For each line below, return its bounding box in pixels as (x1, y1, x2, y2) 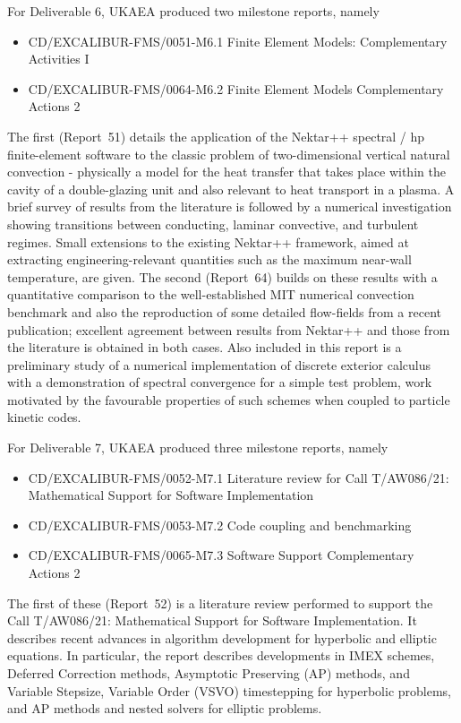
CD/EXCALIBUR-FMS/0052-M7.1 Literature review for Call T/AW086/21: (28, 468, 449, 486)
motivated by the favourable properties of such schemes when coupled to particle (7, 390, 450, 409)
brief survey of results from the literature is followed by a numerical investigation (7, 197, 452, 216)
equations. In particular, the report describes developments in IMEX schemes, (7, 646, 435, 665)
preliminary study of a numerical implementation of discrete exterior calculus (7, 355, 431, 374)
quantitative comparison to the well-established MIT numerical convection (7, 285, 414, 304)
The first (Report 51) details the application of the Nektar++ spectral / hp (7, 126, 425, 145)
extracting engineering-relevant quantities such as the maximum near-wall (7, 250, 412, 269)
